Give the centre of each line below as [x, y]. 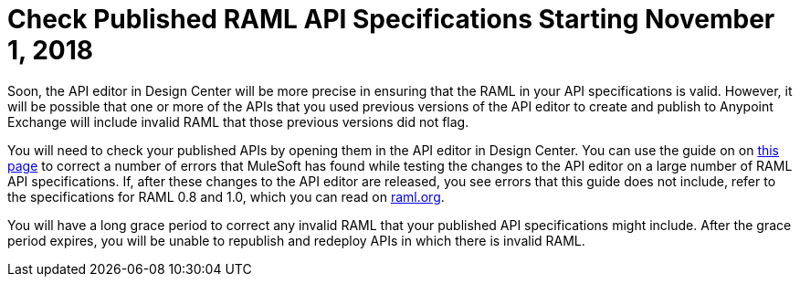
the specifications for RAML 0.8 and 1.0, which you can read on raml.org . [226, 196]
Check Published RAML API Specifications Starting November [391, 19]
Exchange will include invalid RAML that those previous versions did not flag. [238, 121]
